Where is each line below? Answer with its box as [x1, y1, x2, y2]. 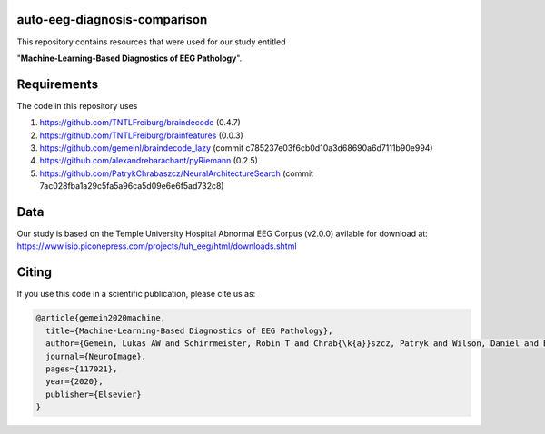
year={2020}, [45, 377, 104, 387]
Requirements [16, 76, 99, 92]
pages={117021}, [45, 363, 118, 374]
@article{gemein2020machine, [35, 313, 166, 323]
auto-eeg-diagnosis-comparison [16, 12, 208, 27]
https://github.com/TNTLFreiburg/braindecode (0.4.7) [39, 117, 241, 128]
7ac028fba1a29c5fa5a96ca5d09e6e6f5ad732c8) [39, 181, 224, 192]
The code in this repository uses [16, 100, 138, 111]
